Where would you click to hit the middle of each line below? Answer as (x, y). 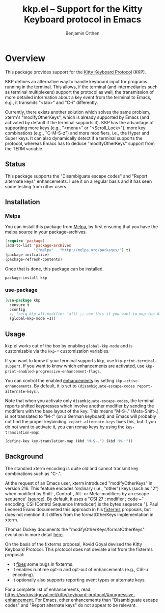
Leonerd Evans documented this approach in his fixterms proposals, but (78, 509)
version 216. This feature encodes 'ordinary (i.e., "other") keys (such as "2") (82, 488)
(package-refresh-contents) (34, 259)
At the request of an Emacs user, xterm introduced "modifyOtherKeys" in (79, 483)
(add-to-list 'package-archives (38, 246)
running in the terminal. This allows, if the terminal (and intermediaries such (82, 87)
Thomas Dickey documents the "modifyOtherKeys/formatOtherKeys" (75, 529)
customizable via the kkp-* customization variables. (57, 351)
